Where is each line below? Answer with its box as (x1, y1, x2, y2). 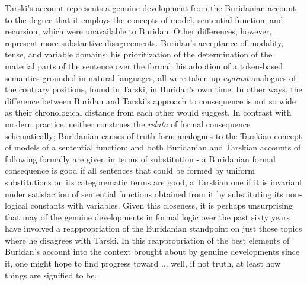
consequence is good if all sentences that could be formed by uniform (5, 164, 255, 177)
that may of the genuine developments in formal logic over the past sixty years (5, 210, 290, 223)
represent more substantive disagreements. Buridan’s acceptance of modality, (5, 36, 284, 49)
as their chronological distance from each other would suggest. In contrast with (5, 106, 292, 119)
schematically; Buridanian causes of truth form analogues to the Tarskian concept (5, 129, 302, 142)
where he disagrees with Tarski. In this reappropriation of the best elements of (5, 233, 290, 246)
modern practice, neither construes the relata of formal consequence (5, 117, 251, 130)
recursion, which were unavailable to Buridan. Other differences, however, (5, 25, 272, 37)
